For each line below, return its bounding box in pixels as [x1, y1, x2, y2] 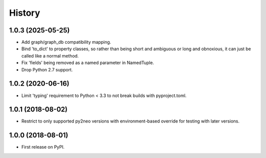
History [9, 7, 40, 18]
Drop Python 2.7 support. [21, 66, 73, 72]
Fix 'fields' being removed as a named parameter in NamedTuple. [21, 60, 154, 66]
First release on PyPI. [21, 144, 65, 150]
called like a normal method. [21, 53, 79, 59]
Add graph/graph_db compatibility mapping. [21, 39, 111, 45]
